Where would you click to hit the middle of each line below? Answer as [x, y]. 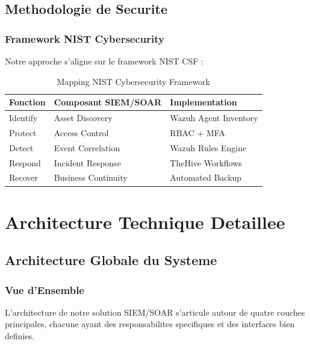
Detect [21, 147]
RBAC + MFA [197, 132]
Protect [23, 132]
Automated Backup [206, 177]
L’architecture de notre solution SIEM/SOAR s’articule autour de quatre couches [155, 312]
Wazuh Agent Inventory [214, 118]
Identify [23, 118]
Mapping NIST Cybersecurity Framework [133, 81]
